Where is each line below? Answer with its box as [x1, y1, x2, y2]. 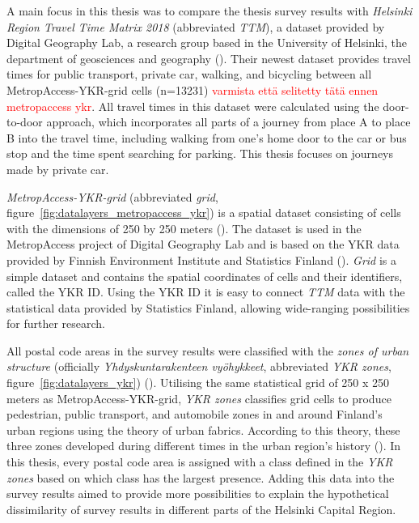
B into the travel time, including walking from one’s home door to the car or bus [6, 129, 407, 146]
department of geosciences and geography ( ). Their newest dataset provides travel [6, 49, 411, 66]
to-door [6, 113, 43, 130]
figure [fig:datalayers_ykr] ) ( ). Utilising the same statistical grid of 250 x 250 [6, 374, 390, 391]
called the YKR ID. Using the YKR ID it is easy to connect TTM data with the [6, 283, 405, 300]
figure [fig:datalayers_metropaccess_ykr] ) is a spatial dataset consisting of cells [6, 204, 401, 221]
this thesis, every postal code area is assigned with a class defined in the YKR [6, 453, 393, 470]
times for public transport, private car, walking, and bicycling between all [6, 66, 372, 83]
